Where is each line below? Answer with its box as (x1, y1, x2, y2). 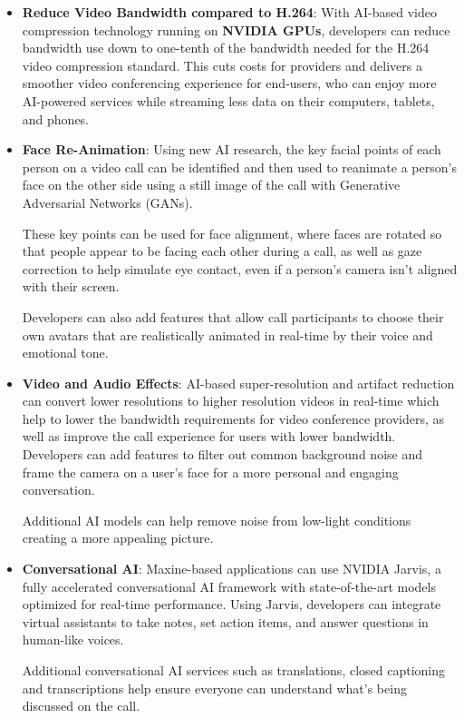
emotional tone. (22, 343, 109, 362)
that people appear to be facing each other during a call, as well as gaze (22, 241, 422, 261)
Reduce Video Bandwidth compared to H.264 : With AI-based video (22, 3, 437, 21)
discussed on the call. (22, 696, 140, 715)
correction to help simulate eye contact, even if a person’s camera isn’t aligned (22, 259, 458, 278)
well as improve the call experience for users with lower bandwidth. (22, 427, 396, 446)
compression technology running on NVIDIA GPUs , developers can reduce (22, 20, 450, 39)
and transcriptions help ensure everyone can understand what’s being (22, 678, 407, 697)
